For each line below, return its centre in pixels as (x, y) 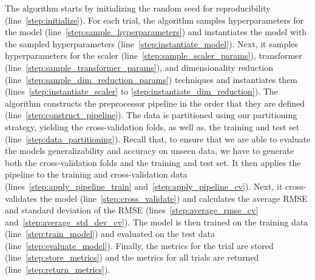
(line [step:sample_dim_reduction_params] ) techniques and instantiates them (151, 79)
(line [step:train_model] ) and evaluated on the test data (110, 234)
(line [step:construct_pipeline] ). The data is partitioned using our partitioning (151, 115)
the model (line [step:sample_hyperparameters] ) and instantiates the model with (156, 32)
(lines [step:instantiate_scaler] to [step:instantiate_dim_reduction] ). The (141, 91)
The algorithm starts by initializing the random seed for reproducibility (138, 8)
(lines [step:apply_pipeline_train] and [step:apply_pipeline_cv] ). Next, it (144, 186)
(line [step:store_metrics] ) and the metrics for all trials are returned (132, 257)
